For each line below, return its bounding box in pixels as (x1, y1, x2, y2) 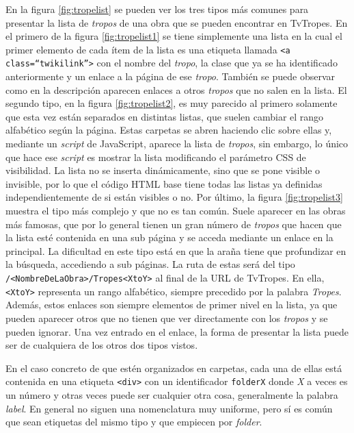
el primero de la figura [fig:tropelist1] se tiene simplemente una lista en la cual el (5, 29, 342, 43)
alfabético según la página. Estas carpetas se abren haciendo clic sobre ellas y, (5, 123, 332, 137)
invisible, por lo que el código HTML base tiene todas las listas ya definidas (5, 176, 323, 190)
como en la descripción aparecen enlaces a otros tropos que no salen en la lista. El (5, 82, 347, 97)
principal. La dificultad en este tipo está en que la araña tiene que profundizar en (5, 243, 346, 258)
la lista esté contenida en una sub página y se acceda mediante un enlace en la (5, 230, 333, 245)
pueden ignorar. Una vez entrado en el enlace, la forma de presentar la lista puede (5, 324, 349, 338)
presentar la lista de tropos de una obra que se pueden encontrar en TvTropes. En (5, 15, 348, 29)
